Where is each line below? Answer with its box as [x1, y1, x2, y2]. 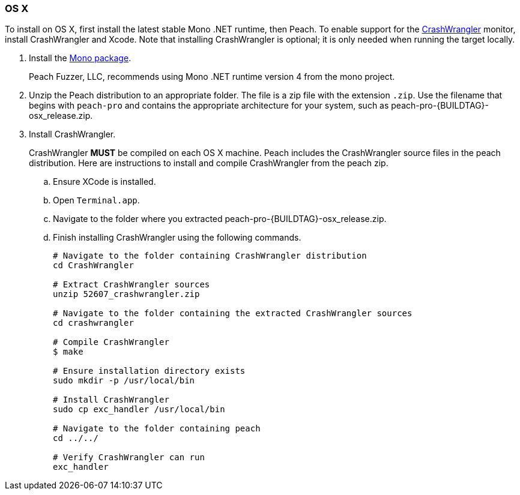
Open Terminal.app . [53, 195, 140, 206]
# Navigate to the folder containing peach [53, 424, 261, 434]
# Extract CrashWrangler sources [53, 280, 210, 290]
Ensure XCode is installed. [53, 176, 156, 187]
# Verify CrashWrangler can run [53, 452, 205, 463]
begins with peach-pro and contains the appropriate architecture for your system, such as [29, 100, 389, 111]
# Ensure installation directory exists [53, 366, 246, 376]
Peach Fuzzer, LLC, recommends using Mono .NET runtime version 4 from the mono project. [29, 71, 395, 82]
